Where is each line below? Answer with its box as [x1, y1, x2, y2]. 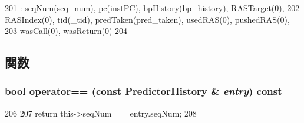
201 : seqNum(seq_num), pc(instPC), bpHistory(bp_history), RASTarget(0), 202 [5, 2, 300, 13]
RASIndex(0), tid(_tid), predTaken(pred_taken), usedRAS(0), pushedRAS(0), [5, 13, 290, 25]
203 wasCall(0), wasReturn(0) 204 [5, 25, 128, 37]
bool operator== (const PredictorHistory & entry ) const [5, 84, 282, 98]
